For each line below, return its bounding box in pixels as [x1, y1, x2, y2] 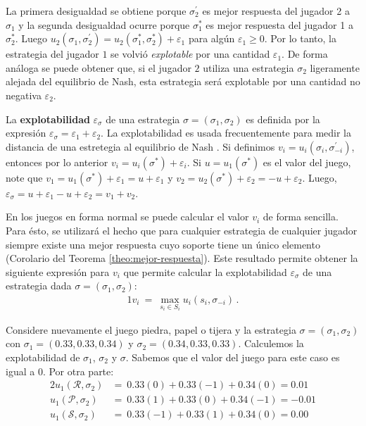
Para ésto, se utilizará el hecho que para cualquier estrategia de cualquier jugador [6, 223, 358, 237]
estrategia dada [6, 278, 72, 293]
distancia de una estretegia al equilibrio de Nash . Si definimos [6, 139, 275, 154]
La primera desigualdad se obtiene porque [6, 4, 187, 18]
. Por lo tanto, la [264, 31, 336, 46]
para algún [188, 31, 235, 46]
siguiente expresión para [6, 264, 110, 279]
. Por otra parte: [42, 363, 114, 378]
